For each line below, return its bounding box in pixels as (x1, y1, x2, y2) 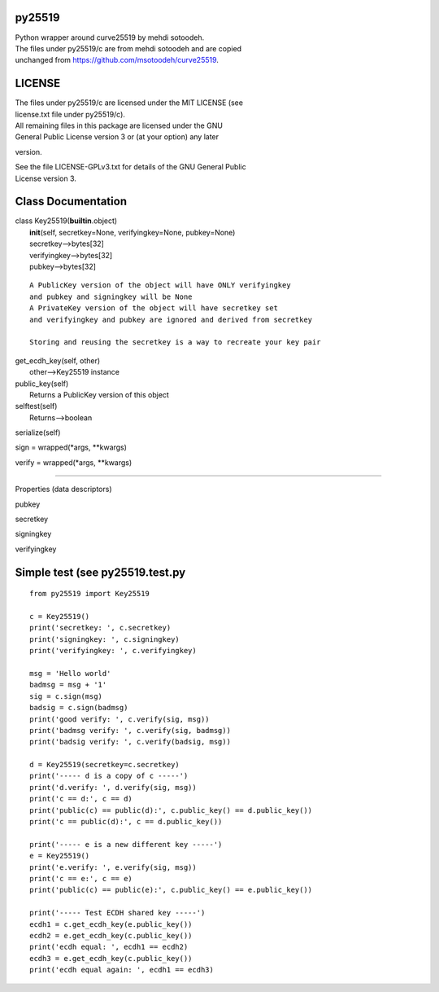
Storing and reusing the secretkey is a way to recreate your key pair (29, 338, 321, 347)
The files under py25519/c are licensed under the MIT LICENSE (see (15, 98, 244, 108)
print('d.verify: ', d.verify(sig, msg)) (29, 783, 197, 792)
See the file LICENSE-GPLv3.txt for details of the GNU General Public (15, 162, 247, 172)
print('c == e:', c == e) (29, 874, 133, 883)
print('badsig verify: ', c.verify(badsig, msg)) (29, 737, 232, 747)
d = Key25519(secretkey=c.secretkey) (29, 760, 180, 770)
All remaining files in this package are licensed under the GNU (15, 121, 224, 130)
